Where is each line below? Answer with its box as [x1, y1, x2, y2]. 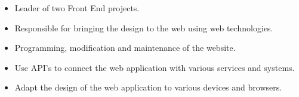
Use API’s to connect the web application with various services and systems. [14, 61, 295, 73]
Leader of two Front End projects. [14, 2, 140, 14]
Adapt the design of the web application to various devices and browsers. [14, 81, 282, 93]
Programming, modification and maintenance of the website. [14, 41, 236, 54]
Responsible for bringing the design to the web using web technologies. [14, 21, 273, 34]
